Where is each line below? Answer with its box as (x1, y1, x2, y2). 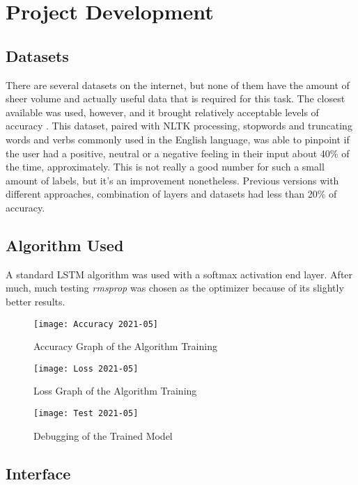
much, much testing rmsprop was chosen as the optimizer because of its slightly (6, 280, 344, 295)
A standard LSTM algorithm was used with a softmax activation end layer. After (6, 267, 353, 281)
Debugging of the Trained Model (33, 428, 173, 443)
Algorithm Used (6, 234, 124, 255)
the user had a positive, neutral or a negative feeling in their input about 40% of (6, 145, 350, 160)
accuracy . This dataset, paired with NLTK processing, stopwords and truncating (6, 118, 352, 133)
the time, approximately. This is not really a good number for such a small (6, 159, 325, 174)
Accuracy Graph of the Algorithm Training (33, 339, 217, 353)
